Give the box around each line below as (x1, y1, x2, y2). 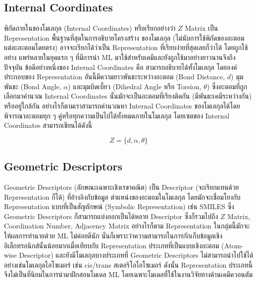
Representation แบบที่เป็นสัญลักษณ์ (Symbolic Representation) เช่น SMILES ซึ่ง (4, 201, 234, 212)
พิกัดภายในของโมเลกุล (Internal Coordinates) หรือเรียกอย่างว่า (4, 23, 176, 33)
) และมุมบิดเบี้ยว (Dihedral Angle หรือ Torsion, (68, 81, 202, 91)
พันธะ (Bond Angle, (4, 81, 61, 91)
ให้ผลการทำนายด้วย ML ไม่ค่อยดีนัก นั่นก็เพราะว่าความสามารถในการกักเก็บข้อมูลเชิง (4, 230, 222, 240)
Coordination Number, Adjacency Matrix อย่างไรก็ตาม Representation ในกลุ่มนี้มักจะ (4, 221, 250, 231)
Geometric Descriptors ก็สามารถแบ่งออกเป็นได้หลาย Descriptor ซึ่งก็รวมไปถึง (4, 211, 218, 221)
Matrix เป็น (185, 23, 218, 33)
